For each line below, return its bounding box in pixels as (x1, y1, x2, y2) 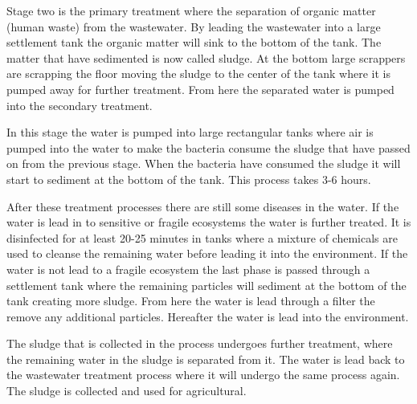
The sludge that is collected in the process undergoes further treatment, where (6, 335, 393, 352)
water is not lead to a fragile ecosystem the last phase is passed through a (6, 260, 370, 277)
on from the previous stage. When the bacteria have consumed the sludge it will (6, 155, 401, 172)
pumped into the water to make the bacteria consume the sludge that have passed (6, 139, 411, 156)
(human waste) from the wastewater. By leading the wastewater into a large (6, 18, 381, 35)
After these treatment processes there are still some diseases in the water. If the (6, 198, 399, 214)
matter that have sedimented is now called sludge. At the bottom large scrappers (6, 49, 406, 66)
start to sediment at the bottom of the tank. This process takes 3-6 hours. (6, 170, 371, 187)
